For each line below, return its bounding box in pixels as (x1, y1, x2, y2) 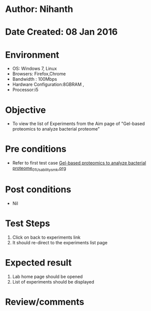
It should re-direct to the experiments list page (12, 239, 108, 245)
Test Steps (5, 218, 51, 229)
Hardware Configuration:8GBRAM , (12, 81, 84, 88)
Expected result (5, 257, 72, 269)
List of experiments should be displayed (12, 279, 94, 285)
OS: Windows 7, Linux (12, 66, 57, 72)
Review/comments (5, 296, 84, 308)
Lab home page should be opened (12, 273, 83, 280)
